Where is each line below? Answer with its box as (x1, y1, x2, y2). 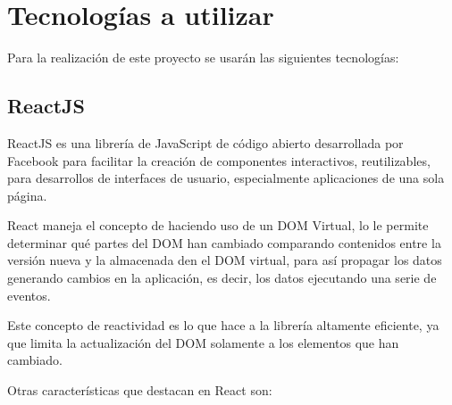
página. (7, 186, 47, 204)
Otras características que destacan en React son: (7, 381, 272, 400)
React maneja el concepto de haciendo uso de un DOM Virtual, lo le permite (7, 216, 429, 235)
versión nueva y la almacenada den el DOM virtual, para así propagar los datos (7, 251, 442, 269)
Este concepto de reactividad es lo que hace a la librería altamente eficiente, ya (7, 316, 439, 335)
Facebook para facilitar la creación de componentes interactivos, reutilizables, (7, 151, 431, 169)
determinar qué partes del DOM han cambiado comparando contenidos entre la (7, 233, 441, 252)
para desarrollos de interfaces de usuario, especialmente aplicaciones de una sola (7, 169, 445, 187)
